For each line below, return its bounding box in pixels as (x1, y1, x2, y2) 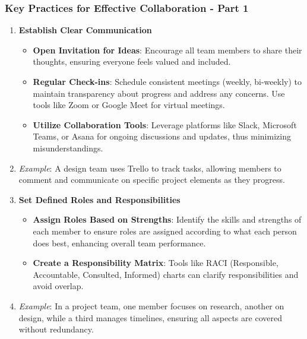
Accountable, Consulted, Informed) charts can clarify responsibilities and (33, 268, 299, 280)
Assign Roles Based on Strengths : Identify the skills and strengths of (33, 213, 302, 226)
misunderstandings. (33, 141, 103, 154)
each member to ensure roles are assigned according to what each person (33, 224, 297, 237)
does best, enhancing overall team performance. (33, 236, 206, 249)
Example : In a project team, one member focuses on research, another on (18, 299, 284, 312)
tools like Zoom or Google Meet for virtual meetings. (33, 99, 225, 111)
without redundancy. (18, 323, 94, 335)
